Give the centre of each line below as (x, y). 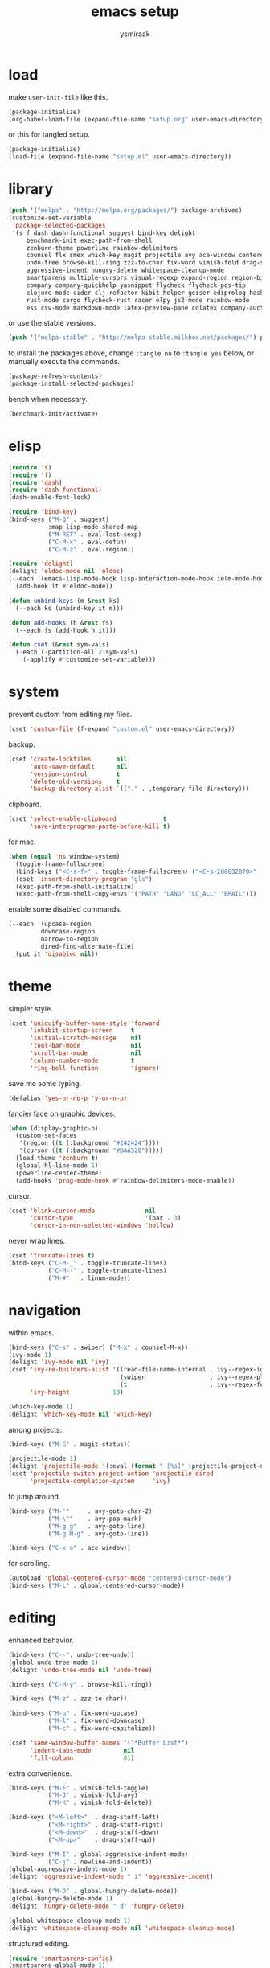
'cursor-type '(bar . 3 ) (105, 1218)
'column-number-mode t (82, 1060)
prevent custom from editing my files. (70, 714)
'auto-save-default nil (78, 766)
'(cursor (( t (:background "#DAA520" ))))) (91, 1151)
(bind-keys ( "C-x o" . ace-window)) (70, 1548)
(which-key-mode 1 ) (41, 1406)
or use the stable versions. (52, 323)
